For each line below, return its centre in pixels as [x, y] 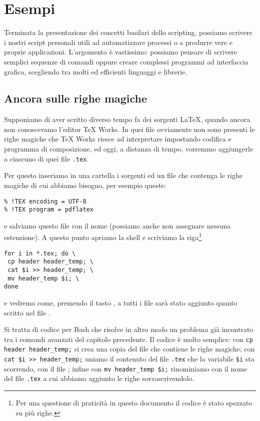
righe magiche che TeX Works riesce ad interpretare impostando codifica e [118, 139]
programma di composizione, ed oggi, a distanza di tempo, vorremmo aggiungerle [129, 149]
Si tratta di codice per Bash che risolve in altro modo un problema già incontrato [129, 329]
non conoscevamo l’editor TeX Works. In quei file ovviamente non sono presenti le [129, 129]
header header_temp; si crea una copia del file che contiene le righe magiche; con [129, 349]
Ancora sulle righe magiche [76, 98]
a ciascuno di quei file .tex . [46, 158]
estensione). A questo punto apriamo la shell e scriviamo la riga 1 [103, 236]
